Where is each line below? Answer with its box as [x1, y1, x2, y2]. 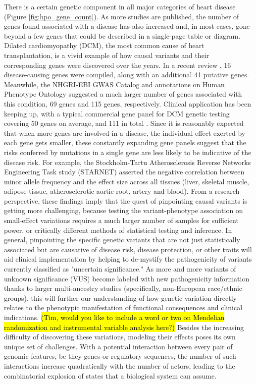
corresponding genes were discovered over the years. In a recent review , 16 [4, 59, 231, 70]
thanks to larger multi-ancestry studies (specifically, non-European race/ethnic [4, 283, 243, 293]
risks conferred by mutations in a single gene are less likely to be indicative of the [4, 147, 252, 157]
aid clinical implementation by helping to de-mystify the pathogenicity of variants [4, 254, 252, 264]
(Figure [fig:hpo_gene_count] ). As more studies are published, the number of [4, 11, 239, 21]
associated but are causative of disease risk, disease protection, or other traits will [4, 244, 252, 254]
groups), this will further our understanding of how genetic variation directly [4, 292, 237, 303]
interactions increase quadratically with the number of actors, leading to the [4, 360, 235, 371]
